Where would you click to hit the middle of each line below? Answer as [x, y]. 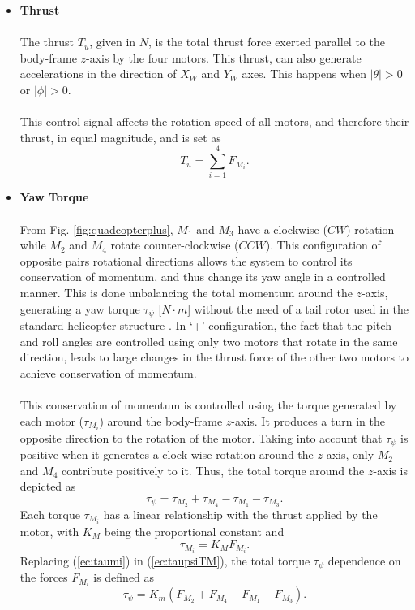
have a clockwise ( [282, 229]
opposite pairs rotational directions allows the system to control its [186, 260]
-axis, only [348, 454]
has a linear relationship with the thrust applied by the [240, 514]
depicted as [48, 486]
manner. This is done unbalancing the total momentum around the [186, 293]
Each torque [50, 514]
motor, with [49, 531]
